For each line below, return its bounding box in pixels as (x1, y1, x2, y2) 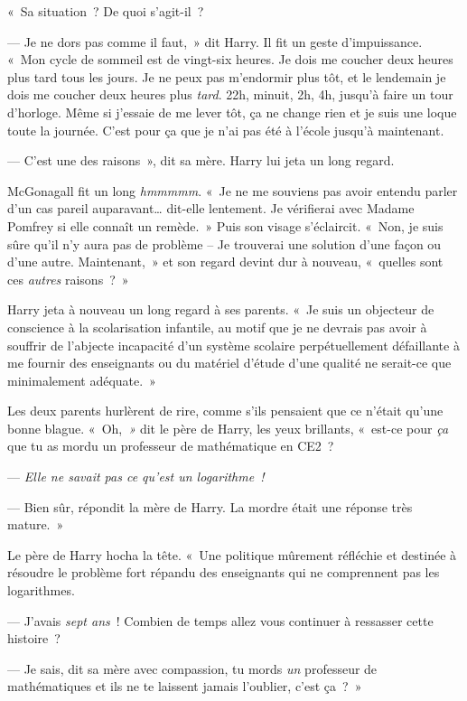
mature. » (7, 515, 64, 534)
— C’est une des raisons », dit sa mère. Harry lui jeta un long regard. (7, 151, 395, 170)
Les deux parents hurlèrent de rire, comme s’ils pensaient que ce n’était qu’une (7, 401, 444, 420)
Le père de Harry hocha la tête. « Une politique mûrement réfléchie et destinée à (7, 545, 457, 564)
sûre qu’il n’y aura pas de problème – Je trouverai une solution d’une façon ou (7, 234, 442, 253)
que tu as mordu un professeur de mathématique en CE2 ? (7, 436, 334, 455)
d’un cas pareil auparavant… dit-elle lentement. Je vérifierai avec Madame (7, 199, 415, 218)
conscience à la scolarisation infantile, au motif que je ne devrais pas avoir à (7, 317, 427, 336)
